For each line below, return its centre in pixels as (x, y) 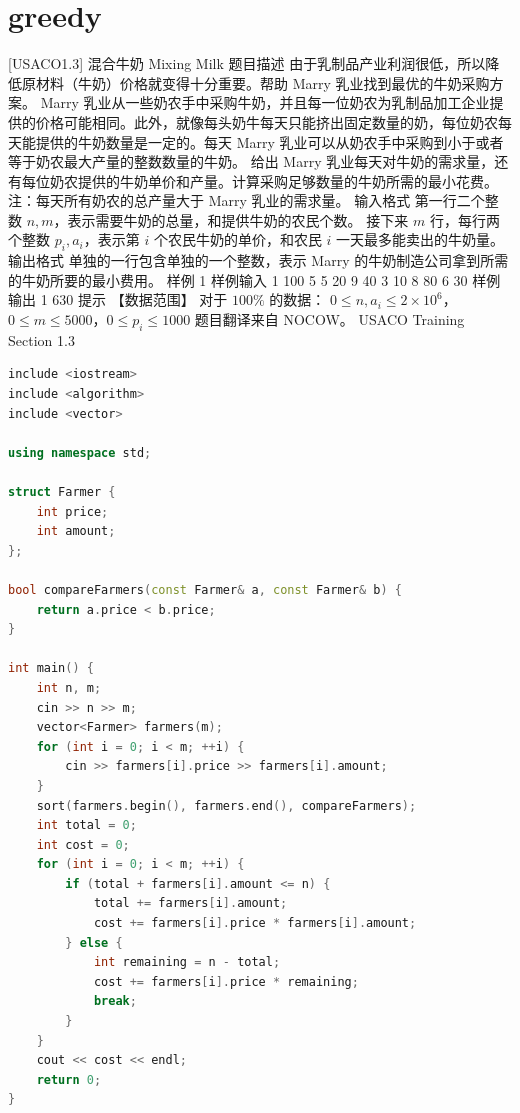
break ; (115, 1001)
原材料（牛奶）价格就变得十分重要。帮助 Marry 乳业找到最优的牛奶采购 (255, 82)
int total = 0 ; (86, 825)
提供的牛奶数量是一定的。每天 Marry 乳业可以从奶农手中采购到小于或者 (269, 141)
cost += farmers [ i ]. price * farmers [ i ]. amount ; (255, 923)
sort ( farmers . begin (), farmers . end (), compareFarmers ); (226, 805)
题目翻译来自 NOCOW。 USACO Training (329, 319)
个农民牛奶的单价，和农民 (237, 239)
